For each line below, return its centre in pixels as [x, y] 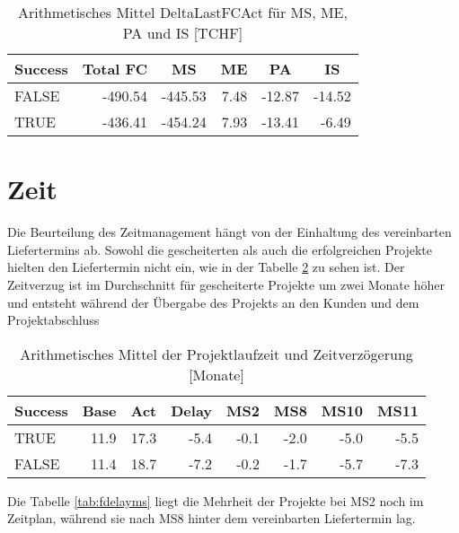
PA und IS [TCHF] [183, 33]
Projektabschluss [53, 320]
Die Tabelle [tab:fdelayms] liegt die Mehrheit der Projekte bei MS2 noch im [216, 500]
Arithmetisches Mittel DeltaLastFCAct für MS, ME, [182, 12]
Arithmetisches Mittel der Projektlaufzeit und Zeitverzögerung [216, 354]
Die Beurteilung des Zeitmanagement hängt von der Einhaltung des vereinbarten [229, 232]
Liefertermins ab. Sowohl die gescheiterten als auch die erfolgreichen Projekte [220, 249]
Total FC [115, 69]
